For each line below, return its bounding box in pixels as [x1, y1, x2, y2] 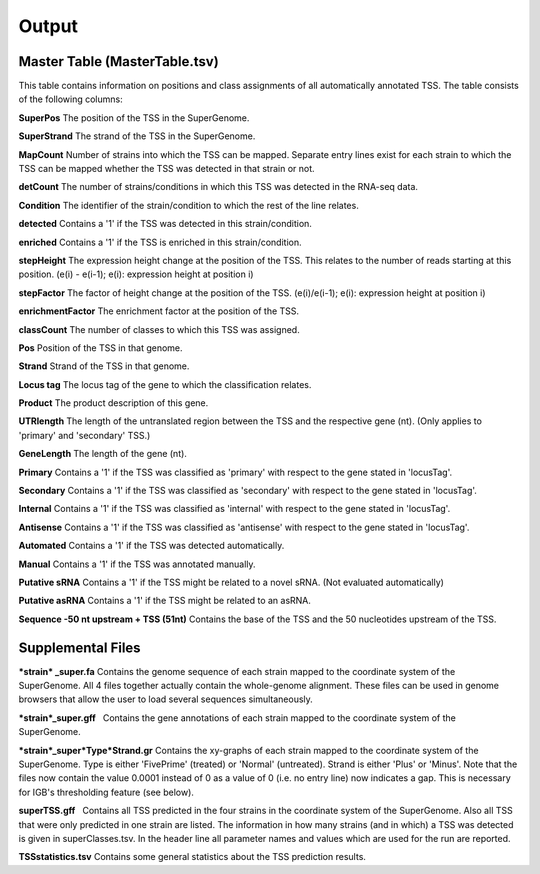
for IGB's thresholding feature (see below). [18, 786, 195, 798]
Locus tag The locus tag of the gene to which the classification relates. [18, 378, 312, 390]
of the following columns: [18, 93, 124, 105]
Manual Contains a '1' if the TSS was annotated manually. [18, 558, 256, 570]
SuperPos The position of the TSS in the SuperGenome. [18, 111, 250, 124]
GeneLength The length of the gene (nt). [18, 448, 187, 460]
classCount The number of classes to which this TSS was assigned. [18, 323, 300, 335]
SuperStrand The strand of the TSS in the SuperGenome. [18, 130, 256, 142]
